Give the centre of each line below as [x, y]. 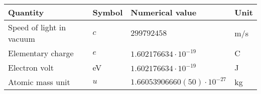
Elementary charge [41, 53]
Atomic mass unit [39, 82]
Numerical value [164, 12]
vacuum [22, 39]
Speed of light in [37, 27]
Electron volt [31, 67]
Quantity [26, 12]
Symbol [108, 12]
